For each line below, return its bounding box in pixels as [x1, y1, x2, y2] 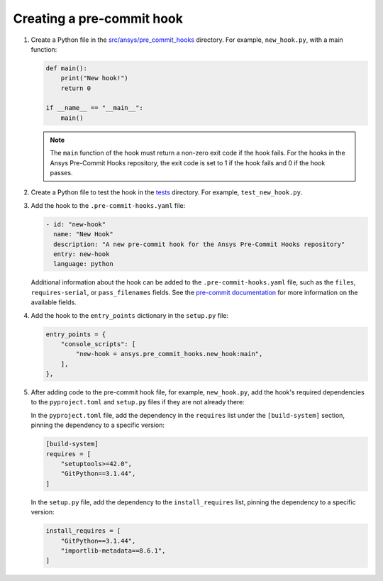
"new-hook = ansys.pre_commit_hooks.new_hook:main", [75, 350, 263, 358]
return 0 [60, 84, 91, 92]
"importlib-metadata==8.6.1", [60, 546, 166, 555]
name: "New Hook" [53, 231, 113, 238]
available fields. [30, 298, 77, 306]
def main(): [45, 64, 88, 72]
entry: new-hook [53, 250, 110, 258]
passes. [50, 169, 73, 177]
